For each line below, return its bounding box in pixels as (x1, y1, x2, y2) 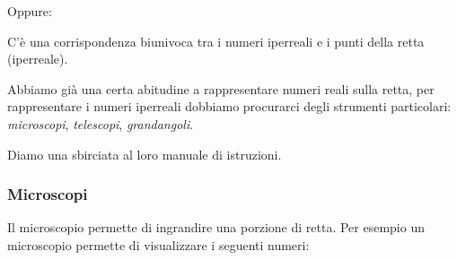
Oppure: (7, 2, 52, 20)
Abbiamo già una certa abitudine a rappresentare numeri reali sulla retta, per (7, 79, 435, 98)
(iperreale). (7, 49, 68, 68)
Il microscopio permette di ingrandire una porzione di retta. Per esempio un (7, 218, 425, 237)
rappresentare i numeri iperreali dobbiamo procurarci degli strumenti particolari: (7, 97, 452, 116)
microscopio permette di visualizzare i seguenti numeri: (7, 235, 310, 254)
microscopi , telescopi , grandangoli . (7, 114, 194, 133)
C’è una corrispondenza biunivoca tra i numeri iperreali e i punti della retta (7, 31, 425, 50)
